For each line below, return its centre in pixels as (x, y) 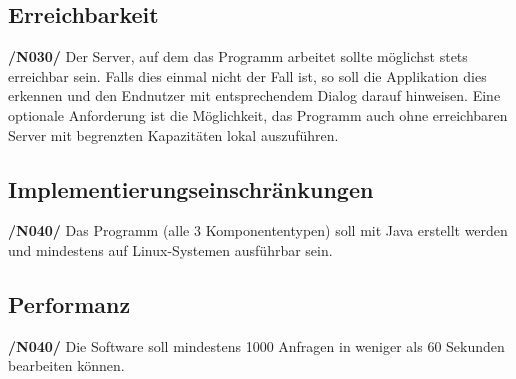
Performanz (69, 303)
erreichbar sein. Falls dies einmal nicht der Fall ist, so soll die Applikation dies (247, 75)
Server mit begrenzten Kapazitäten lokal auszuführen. (173, 134)
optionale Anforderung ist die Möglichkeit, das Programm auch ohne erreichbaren (258, 114)
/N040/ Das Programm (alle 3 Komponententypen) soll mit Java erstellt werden (258, 230)
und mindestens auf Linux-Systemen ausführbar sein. (170, 249)
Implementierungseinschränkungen (191, 188)
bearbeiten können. (66, 365)
